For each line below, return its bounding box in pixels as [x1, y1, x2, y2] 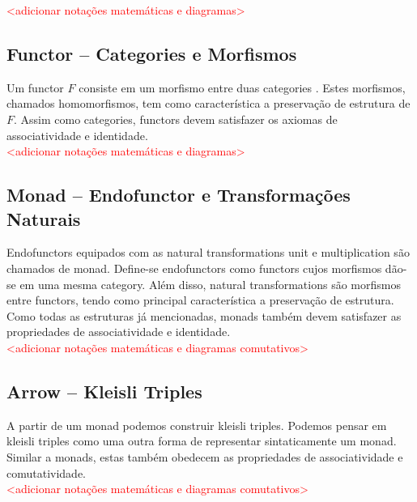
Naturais [6, 206, 81, 231]
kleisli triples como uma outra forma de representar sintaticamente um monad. [6, 432, 397, 449]
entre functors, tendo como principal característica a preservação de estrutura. [6, 291, 394, 308]
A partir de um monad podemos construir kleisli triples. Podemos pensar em [6, 416, 387, 433]
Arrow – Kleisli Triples [6, 378, 202, 403]
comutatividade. [6, 464, 87, 481]
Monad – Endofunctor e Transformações [6, 182, 351, 207]
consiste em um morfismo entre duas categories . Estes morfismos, [79, 79, 406, 96]
